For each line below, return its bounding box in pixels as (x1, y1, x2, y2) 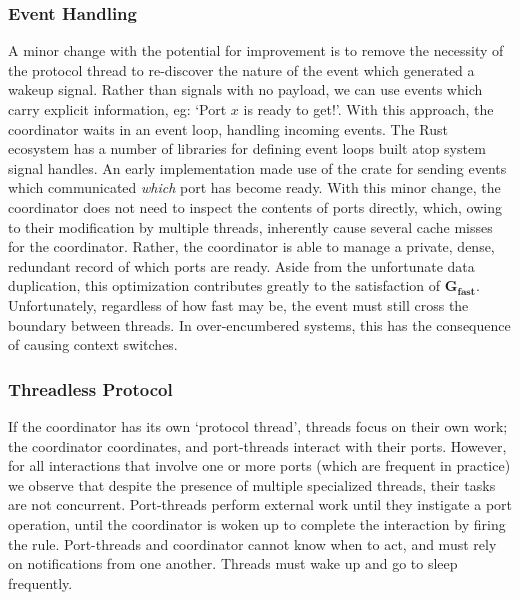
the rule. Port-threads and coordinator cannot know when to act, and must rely (8, 533, 497, 554)
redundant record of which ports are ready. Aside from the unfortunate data (8, 255, 475, 276)
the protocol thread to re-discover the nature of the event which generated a (8, 59, 475, 80)
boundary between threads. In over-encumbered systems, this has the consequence (8, 314, 511, 335)
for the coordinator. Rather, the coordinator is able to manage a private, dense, (8, 236, 495, 257)
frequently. (8, 572, 73, 593)
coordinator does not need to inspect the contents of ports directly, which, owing (8, 196, 502, 217)
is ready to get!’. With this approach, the (243, 99, 494, 119)
